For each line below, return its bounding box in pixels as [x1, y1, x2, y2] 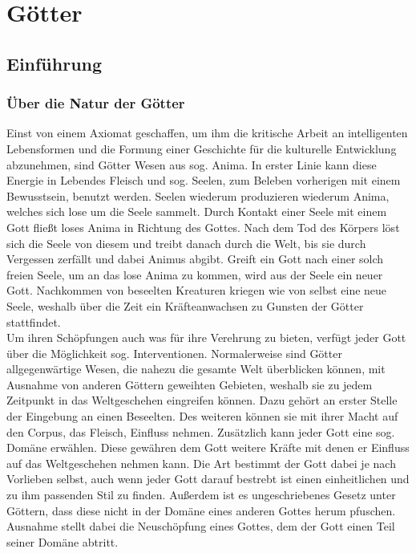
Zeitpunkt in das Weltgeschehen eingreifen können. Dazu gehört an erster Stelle [6, 392, 398, 409]
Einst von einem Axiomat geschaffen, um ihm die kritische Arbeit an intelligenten [6, 124, 408, 141]
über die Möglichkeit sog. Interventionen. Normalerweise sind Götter [6, 344, 342, 361]
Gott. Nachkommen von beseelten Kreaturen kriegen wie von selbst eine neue [6, 282, 387, 299]
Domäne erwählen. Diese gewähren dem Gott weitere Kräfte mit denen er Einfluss [6, 439, 410, 456]
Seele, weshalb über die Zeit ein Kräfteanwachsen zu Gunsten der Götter [6, 297, 364, 314]
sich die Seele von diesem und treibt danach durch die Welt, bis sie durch [6, 234, 366, 251]
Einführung [6, 51, 103, 75]
